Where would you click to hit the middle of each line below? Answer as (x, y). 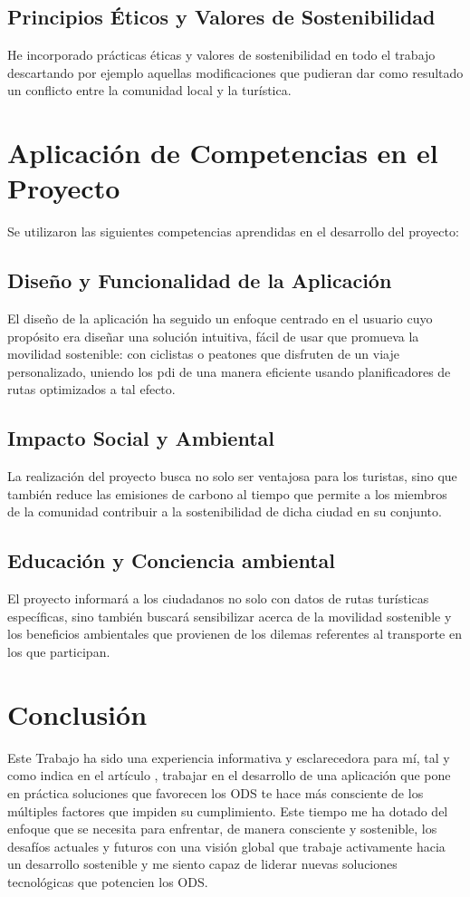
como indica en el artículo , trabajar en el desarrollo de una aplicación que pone (229, 775)
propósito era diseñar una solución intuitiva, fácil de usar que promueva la (213, 336)
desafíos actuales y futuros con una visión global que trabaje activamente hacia (226, 846)
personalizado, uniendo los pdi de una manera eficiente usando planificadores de (229, 371)
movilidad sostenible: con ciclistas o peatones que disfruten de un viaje (203, 354)
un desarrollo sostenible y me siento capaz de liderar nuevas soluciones (202, 864)
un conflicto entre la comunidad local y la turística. (149, 90)
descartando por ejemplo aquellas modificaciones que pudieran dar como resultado (235, 72)
